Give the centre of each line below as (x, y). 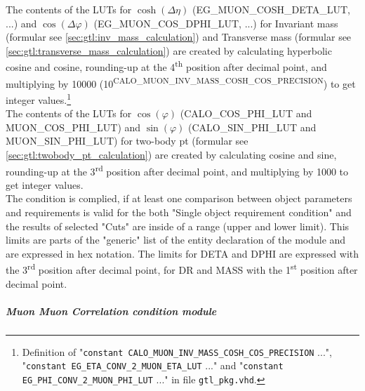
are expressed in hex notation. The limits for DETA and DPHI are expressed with (182, 253)
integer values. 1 (39, 98)
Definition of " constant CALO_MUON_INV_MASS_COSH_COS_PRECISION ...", (177, 351)
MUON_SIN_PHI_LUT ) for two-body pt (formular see (127, 141)
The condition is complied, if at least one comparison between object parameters (179, 198)
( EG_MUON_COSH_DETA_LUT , (271, 9)
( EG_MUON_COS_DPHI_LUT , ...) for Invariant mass (216, 23)
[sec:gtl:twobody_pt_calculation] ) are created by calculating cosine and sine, (171, 154)
